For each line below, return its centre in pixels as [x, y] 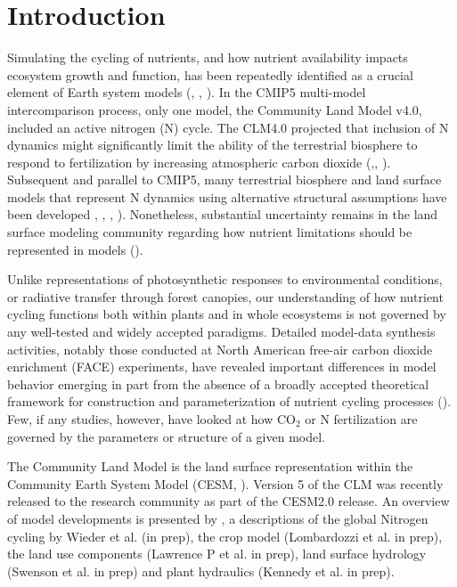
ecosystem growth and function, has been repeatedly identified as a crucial [210, 74]
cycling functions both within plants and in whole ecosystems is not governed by [227, 314]
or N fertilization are [361, 419]
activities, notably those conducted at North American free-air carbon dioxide [220, 349]
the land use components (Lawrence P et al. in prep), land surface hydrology [217, 554]
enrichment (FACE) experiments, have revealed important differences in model [222, 367]
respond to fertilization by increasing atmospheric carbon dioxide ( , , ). [199, 162]
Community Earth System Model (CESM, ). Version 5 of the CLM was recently [225, 483]
